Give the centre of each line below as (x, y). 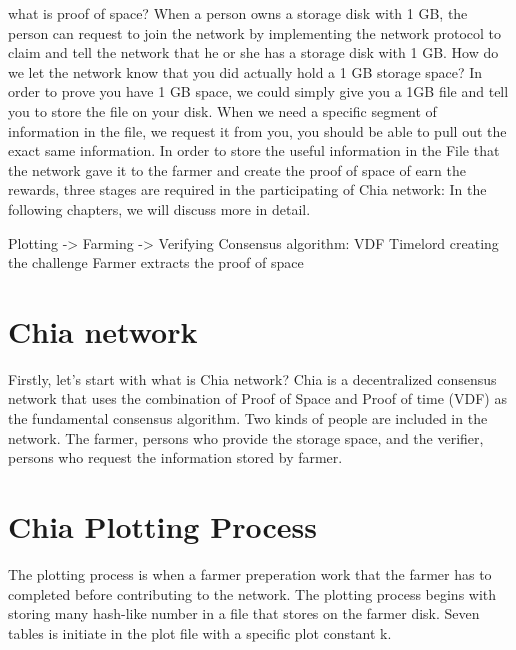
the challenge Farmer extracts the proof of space (156, 262)
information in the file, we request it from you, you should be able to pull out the (257, 130)
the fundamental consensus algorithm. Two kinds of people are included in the (248, 418)
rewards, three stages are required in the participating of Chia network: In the (247, 189)
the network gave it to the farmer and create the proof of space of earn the (237, 169)
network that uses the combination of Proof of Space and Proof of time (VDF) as (257, 398)
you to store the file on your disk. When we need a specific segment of (222, 110)
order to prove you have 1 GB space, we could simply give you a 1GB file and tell (258, 91)
